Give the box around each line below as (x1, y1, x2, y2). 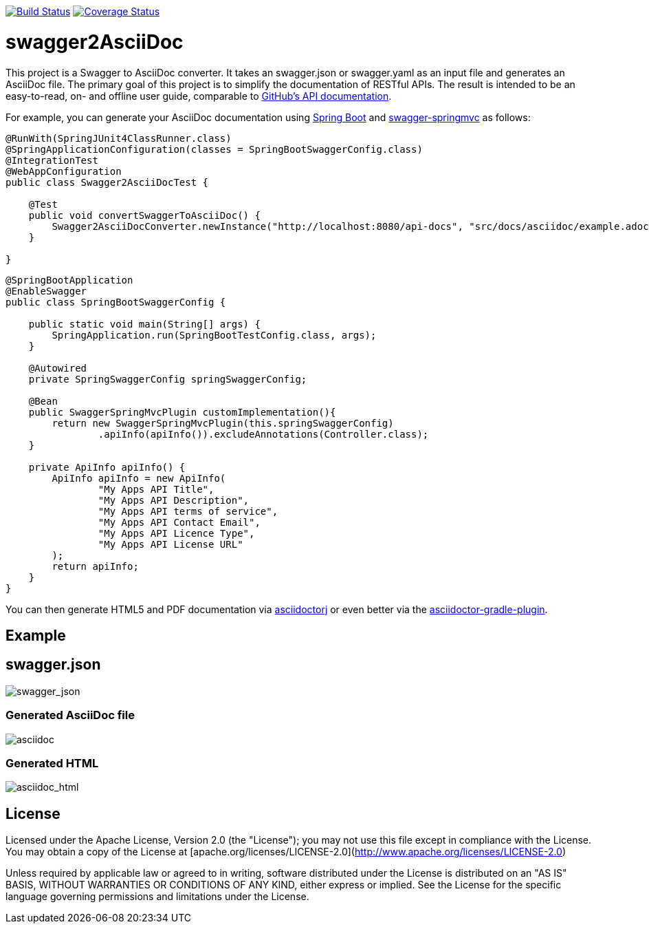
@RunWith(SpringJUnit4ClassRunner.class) (5, 132, 232, 144)
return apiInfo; (52, 560, 139, 572)
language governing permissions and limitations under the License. (5, 890, 309, 903)
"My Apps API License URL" (98, 538, 243, 550)
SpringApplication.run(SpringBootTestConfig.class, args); (52, 329, 377, 341)
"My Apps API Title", (98, 483, 214, 495)
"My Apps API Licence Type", (98, 527, 255, 539)
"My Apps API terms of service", (98, 505, 278, 517)
